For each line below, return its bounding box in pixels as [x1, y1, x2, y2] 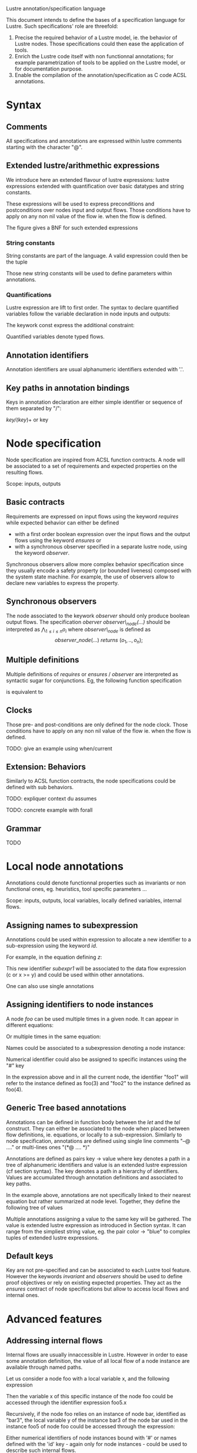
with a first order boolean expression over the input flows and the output [14, 530, 191, 537]
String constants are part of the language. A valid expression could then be [6, 252, 188, 260]
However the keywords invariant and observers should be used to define [6, 1273, 183, 1280]
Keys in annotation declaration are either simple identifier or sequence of [6, 398, 183, 405]
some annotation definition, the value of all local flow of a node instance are [6, 1358, 190, 1365]
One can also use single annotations [6, 982, 94, 989]
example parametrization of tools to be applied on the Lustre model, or [14, 59, 186, 66]
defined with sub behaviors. [6, 784, 74, 791]
